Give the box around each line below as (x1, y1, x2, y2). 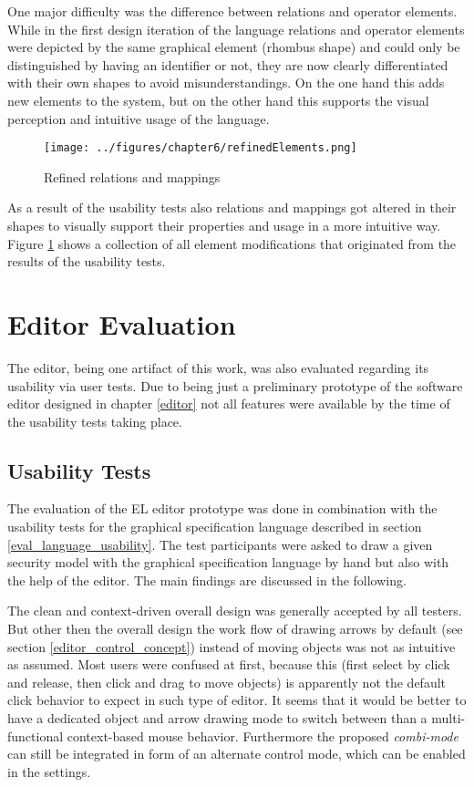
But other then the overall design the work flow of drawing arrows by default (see (7, 619, 463, 638)
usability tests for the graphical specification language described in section (7, 517, 422, 536)
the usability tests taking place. (7, 411, 182, 430)
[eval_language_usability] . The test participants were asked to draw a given (7, 534, 433, 554)
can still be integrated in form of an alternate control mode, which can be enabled (7, 744, 466, 763)
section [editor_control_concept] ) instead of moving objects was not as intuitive (7, 637, 456, 656)
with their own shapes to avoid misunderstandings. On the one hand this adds (7, 73, 445, 92)
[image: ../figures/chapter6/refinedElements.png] (44, 141, 357, 155)
